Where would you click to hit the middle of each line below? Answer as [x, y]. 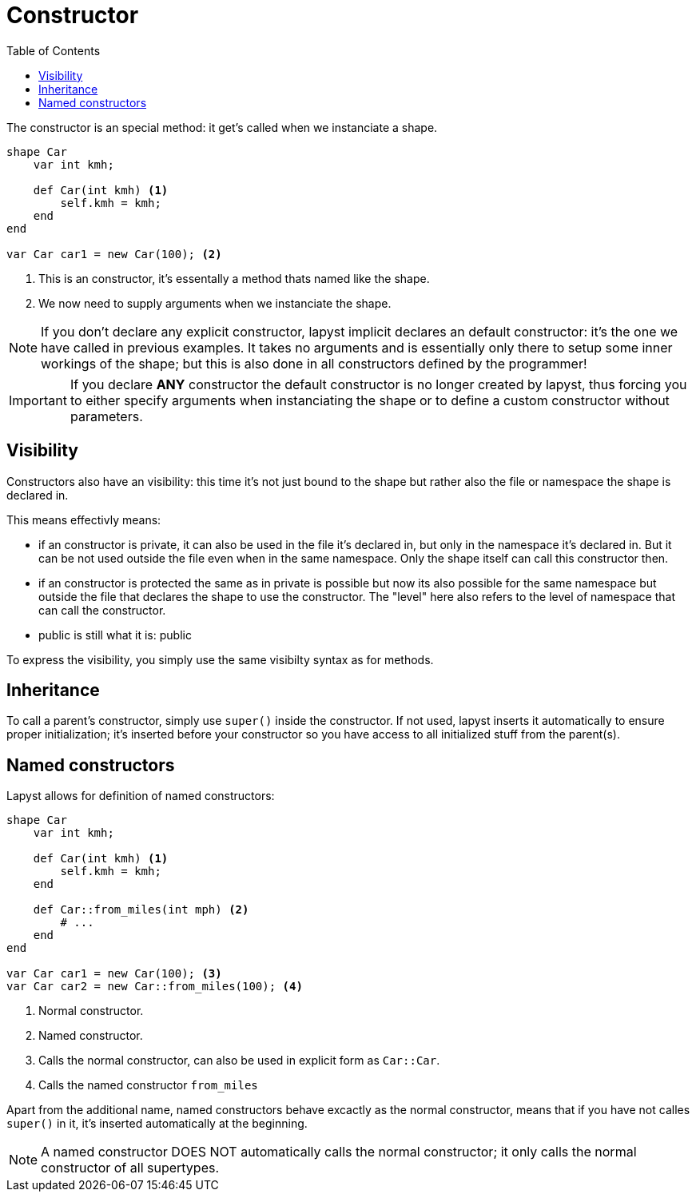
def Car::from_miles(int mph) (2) [141, 910]
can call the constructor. [102, 610]
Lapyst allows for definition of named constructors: [141, 796]
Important [38, 400]
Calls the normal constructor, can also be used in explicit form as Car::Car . [239, 1061]
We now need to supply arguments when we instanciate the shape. [215, 303]
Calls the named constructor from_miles [148, 1085]
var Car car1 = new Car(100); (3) [114, 974]
